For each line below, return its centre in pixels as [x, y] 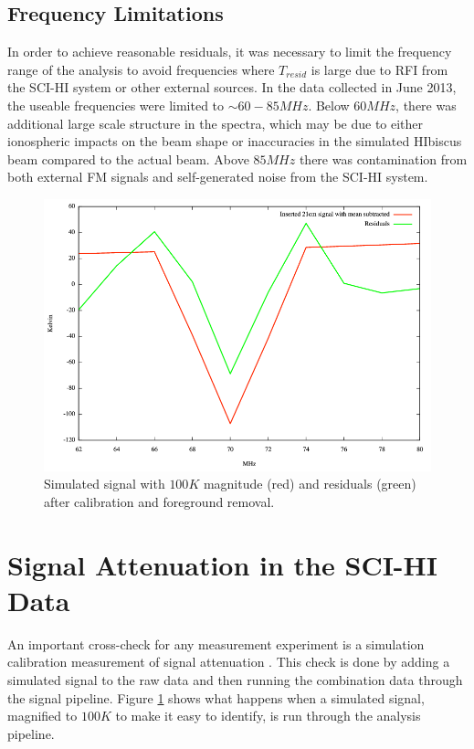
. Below [329, 105]
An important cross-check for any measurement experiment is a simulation [216, 644]
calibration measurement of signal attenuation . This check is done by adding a [229, 662]
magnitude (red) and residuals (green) [310, 484]
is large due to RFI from [379, 69]
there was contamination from [383, 158]
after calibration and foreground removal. [159, 501]
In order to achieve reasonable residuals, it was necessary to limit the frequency [230, 52]
